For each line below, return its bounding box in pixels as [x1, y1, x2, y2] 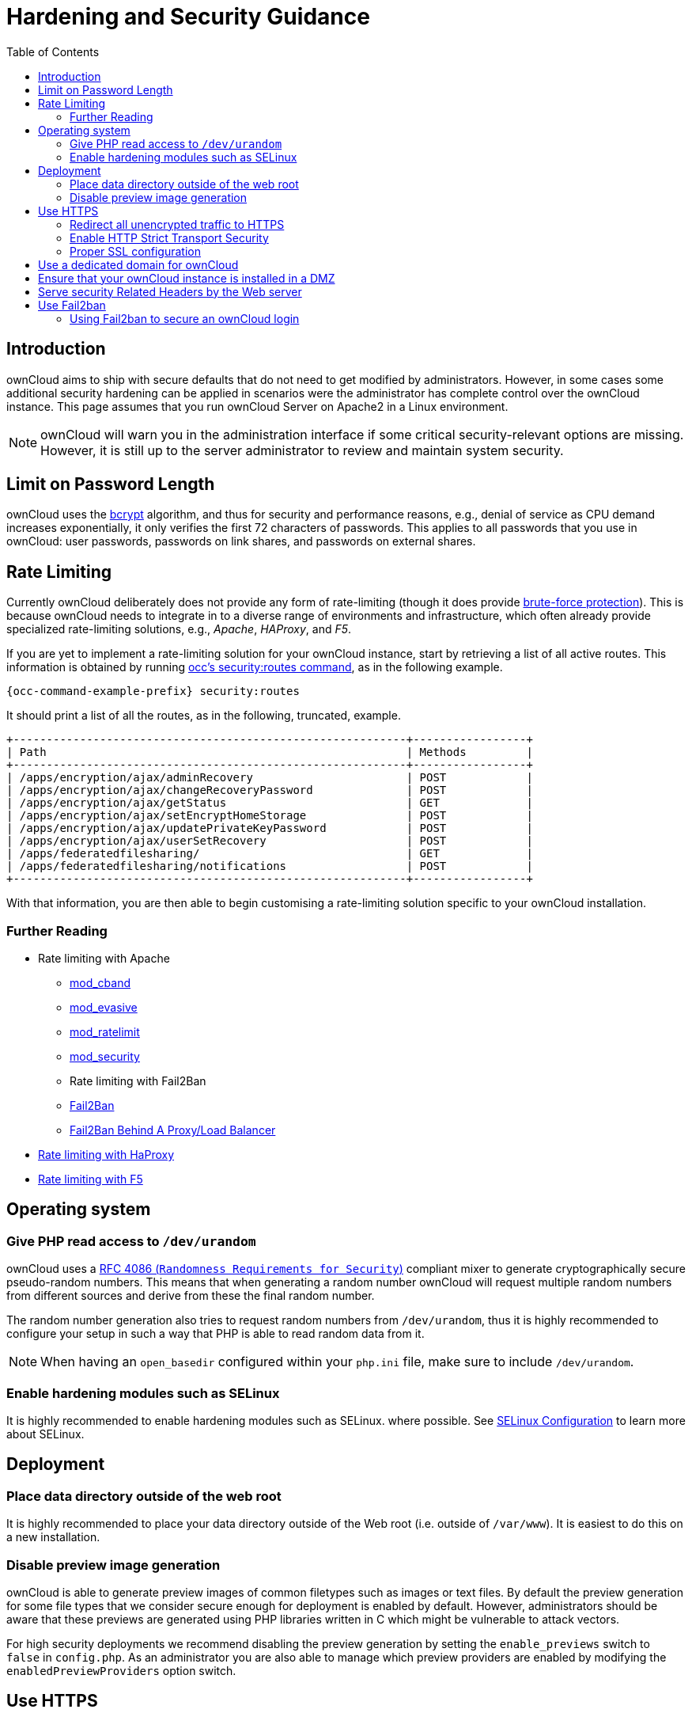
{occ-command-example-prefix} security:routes [6, 685, 300, 698]
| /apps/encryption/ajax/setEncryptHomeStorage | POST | [6, 809, 533, 822]
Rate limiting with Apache [38, 951, 170, 966]
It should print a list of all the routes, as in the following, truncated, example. [6, 708, 401, 723]
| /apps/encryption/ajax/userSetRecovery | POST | [6, 834, 533, 848]
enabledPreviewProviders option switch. [6, 1663, 236, 1677]
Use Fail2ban [38, 298, 106, 312]
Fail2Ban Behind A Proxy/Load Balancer [70, 1123, 276, 1138]
